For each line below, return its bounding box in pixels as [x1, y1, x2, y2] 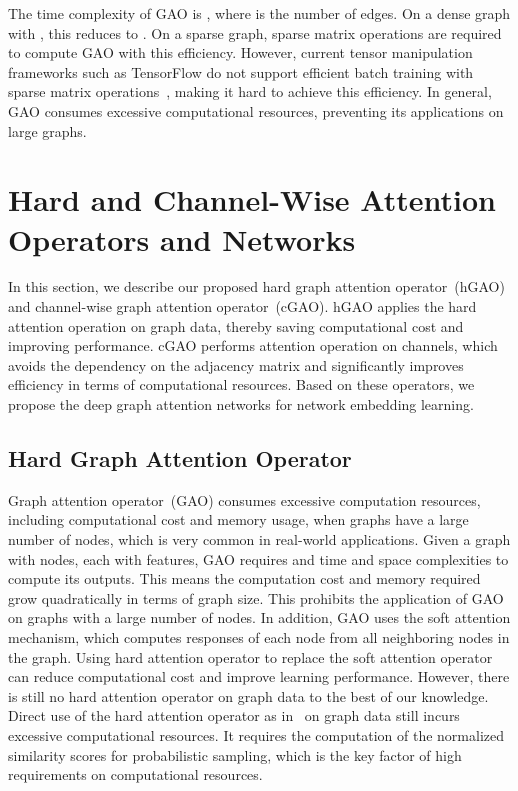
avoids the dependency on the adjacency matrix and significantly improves [8, 354, 464, 375]
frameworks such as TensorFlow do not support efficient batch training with [8, 61, 474, 82]
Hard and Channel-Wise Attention [8, 179, 496, 220]
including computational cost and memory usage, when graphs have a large [8, 509, 469, 530]
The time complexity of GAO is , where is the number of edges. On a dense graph [8, 3, 511, 23]
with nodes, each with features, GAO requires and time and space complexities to [8, 548, 509, 569]
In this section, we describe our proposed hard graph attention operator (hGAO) [8, 276, 505, 297]
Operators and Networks [8, 218, 356, 259]
